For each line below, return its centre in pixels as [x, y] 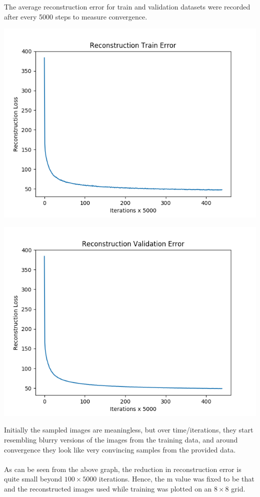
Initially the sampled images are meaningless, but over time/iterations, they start [129, 430]
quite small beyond [33, 479]
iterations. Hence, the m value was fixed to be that [176, 479]
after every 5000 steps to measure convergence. [76, 16]
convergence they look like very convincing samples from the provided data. [120, 449]
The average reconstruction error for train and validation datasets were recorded [127, 6]
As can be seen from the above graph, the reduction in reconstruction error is [123, 469]
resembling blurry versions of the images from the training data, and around [121, 439]
